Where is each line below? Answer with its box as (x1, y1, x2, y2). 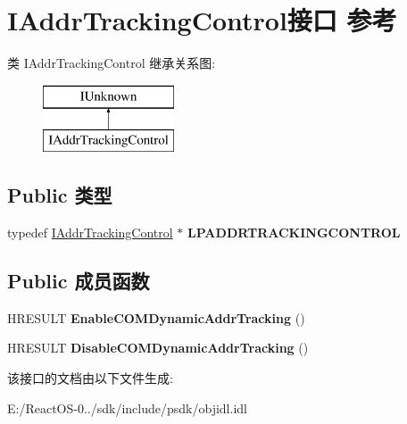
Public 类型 (7, 181, 112, 209)
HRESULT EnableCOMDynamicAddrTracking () (7, 308, 305, 327)
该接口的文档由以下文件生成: (7, 369, 173, 387)
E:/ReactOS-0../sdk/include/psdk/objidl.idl (7, 398, 247, 417)
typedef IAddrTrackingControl (7, 223, 173, 242)
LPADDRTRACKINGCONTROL (187, 223, 401, 242)
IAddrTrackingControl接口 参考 (7, 2, 397, 38)
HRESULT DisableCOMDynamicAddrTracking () (7, 338, 309, 357)
